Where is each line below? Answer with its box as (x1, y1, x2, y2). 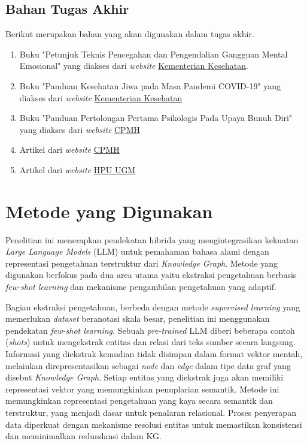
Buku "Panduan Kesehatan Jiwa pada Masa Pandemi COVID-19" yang (19, 79, 281, 92)
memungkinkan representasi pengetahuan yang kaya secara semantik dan (5, 394, 273, 407)
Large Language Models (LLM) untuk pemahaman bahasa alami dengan (5, 245, 269, 258)
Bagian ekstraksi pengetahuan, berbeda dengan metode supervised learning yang (5, 300, 300, 313)
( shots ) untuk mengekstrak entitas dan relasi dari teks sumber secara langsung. (5, 336, 296, 348)
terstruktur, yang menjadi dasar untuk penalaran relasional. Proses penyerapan (5, 406, 296, 418)
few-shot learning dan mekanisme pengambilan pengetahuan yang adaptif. (5, 280, 276, 293)
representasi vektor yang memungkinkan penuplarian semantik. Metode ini (5, 382, 279, 395)
